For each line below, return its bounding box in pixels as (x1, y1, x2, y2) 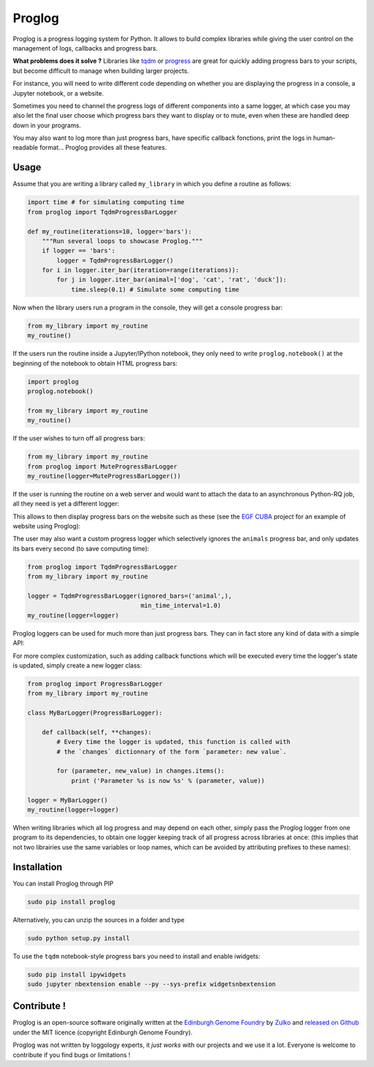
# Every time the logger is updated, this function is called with (56, 738, 291, 746)
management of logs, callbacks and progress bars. (12, 44, 159, 52)
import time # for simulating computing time (27, 198, 185, 206)
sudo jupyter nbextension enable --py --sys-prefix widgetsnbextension (27, 980, 276, 988)
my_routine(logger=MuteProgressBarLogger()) (27, 472, 181, 480)
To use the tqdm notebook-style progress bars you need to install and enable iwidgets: (12, 952, 260, 960)
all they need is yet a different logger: (12, 499, 119, 508)
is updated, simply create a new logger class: (12, 661, 142, 670)
